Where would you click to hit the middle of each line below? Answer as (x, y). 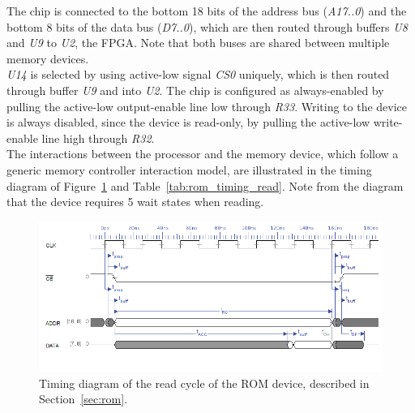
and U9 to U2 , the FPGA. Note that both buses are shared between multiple (198, 43)
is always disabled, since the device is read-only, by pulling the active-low (188, 122)
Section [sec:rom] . (83, 399)
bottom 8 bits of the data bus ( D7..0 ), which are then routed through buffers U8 (207, 26)
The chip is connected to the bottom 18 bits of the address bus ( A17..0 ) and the (207, 11)
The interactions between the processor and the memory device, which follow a (203, 154)
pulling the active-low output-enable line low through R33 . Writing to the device (207, 106)
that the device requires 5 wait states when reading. (135, 202)
